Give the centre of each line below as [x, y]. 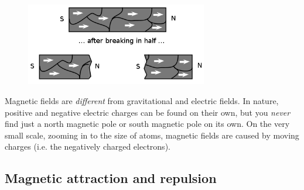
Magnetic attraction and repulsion [111, 178]
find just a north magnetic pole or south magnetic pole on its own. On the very [147, 124]
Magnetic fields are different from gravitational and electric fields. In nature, [142, 101]
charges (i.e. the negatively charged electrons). [88, 146]
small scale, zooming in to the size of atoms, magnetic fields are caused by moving [152, 135]
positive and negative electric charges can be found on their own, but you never [148, 112]
